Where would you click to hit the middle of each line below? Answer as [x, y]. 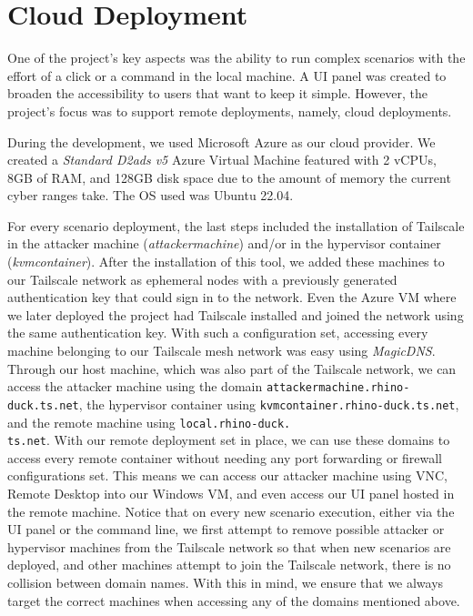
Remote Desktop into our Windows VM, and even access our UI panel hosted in [231, 494]
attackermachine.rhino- [338, 388]
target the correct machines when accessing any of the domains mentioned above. [234, 600]
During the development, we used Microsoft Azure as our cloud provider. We [221, 141]
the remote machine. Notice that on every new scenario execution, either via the [231, 511]
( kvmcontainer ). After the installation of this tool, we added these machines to [226, 262]
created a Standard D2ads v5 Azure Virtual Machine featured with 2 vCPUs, [222, 160]
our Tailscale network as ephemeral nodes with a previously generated [202, 279]
